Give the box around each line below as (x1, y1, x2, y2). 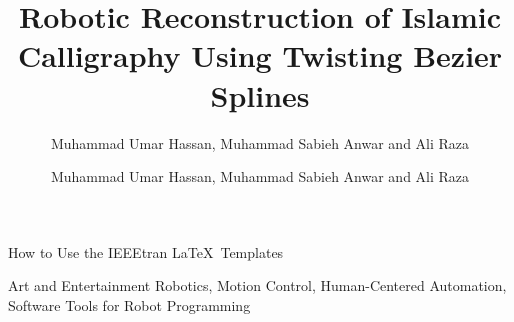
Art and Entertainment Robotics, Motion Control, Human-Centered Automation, (8, 275, 507, 296)
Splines (210, 74, 310, 115)
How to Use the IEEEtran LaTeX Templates (8, 241, 284, 262)
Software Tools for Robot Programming (8, 294, 251, 315)
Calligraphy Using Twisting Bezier (17, 35, 503, 76)
